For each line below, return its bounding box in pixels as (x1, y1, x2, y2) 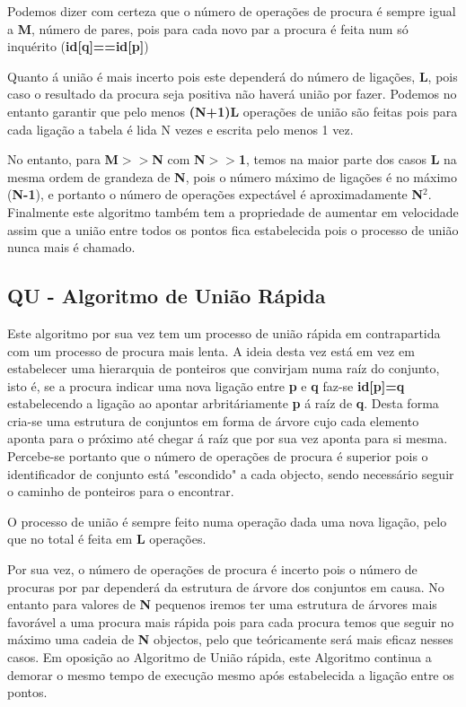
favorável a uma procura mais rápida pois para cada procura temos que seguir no (7, 612, 454, 631)
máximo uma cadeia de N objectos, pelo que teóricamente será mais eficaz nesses (7, 630, 453, 649)
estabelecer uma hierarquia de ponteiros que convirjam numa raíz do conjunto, (7, 359, 440, 378)
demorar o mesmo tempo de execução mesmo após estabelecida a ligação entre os (7, 665, 454, 684)
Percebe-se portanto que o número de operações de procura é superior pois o (7, 447, 428, 466)
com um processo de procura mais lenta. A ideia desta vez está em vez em (7, 341, 415, 360)
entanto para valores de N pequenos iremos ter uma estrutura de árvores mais (7, 595, 437, 614)
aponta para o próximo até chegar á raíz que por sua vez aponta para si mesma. (7, 429, 448, 448)
